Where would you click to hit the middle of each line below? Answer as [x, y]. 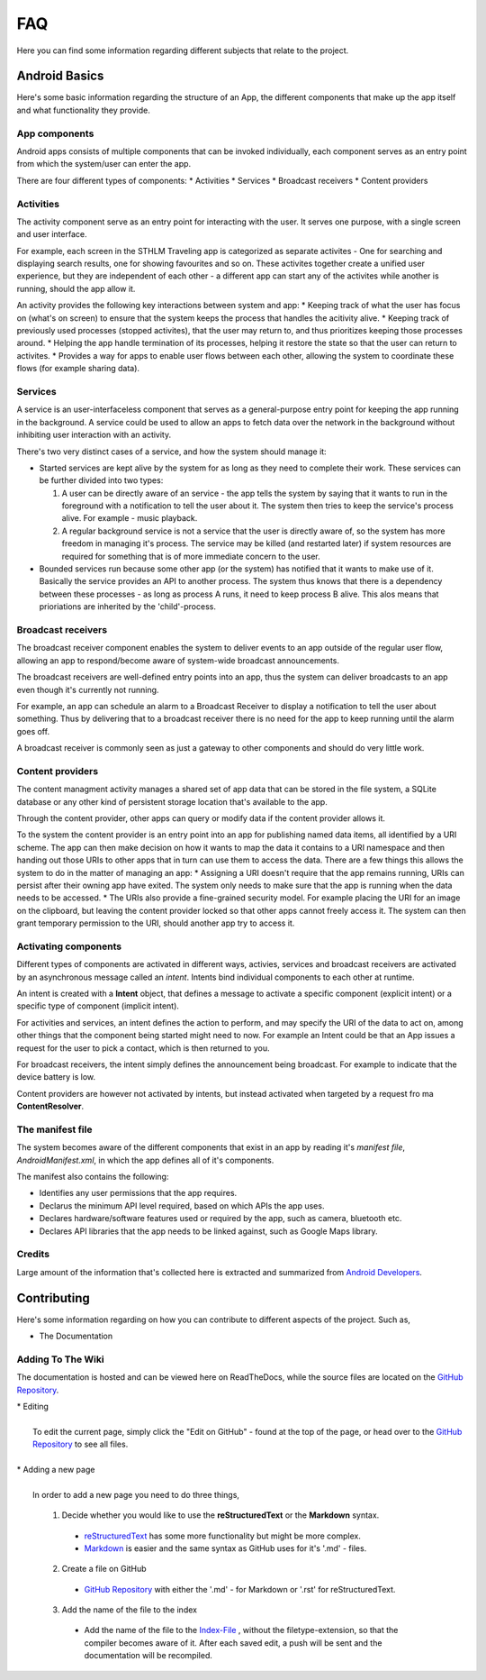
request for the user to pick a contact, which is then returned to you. [143, 1048]
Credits [33, 1255]
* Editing [33, 1407]
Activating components [69, 946]
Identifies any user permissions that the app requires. [138, 1193]
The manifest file [54, 1129]
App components [55, 133]
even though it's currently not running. [88, 689]
